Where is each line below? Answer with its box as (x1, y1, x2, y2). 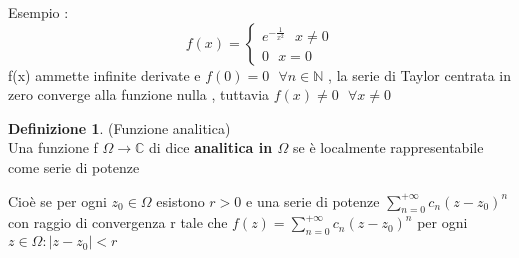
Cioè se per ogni (8, 190, 107, 211)
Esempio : (8, 2, 69, 22)
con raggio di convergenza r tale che (8, 212, 228, 233)
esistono (156, 190, 205, 211)
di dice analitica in (149, 137, 273, 158)
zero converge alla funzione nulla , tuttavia (8, 84, 270, 105)
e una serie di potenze (246, 190, 380, 211)
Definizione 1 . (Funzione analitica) (8, 117, 231, 138)
